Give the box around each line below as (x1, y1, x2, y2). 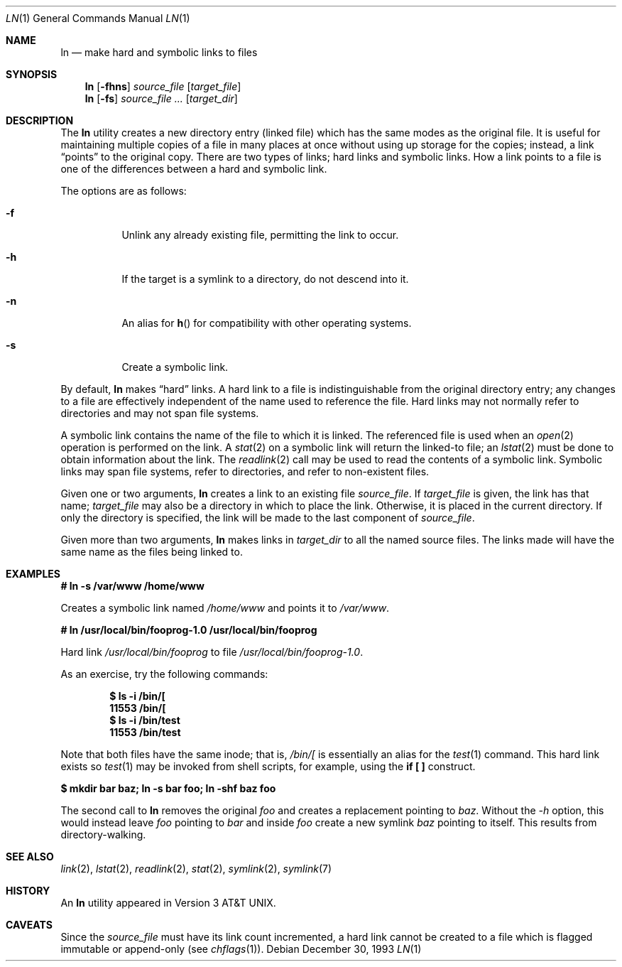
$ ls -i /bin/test (109, 714, 180, 726)
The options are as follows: (60, 185, 187, 197)
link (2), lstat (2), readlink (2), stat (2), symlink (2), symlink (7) (60, 863, 332, 875)
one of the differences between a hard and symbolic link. (60, 163, 327, 175)
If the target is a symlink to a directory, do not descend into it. (121, 273, 409, 285)
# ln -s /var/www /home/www (60, 580, 204, 592)
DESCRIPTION (6, 114, 74, 126)
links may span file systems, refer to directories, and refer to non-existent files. (60, 465, 430, 477)
